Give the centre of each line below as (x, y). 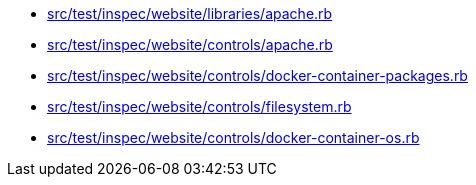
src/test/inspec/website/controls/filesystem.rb (199, 106)
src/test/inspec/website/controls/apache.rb (190, 44)
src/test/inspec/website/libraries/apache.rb (190, 13)
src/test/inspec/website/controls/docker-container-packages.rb (257, 75)
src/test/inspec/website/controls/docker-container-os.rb (233, 137)
